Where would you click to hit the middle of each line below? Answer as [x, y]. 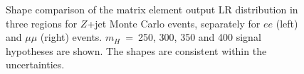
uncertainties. [35, 64]
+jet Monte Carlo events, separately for [174, 23]
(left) [287, 23]
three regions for [42, 23]
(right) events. [71, 37]
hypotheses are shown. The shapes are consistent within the [136, 50]
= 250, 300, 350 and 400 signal [193, 37]
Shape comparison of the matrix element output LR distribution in [152, 9]
